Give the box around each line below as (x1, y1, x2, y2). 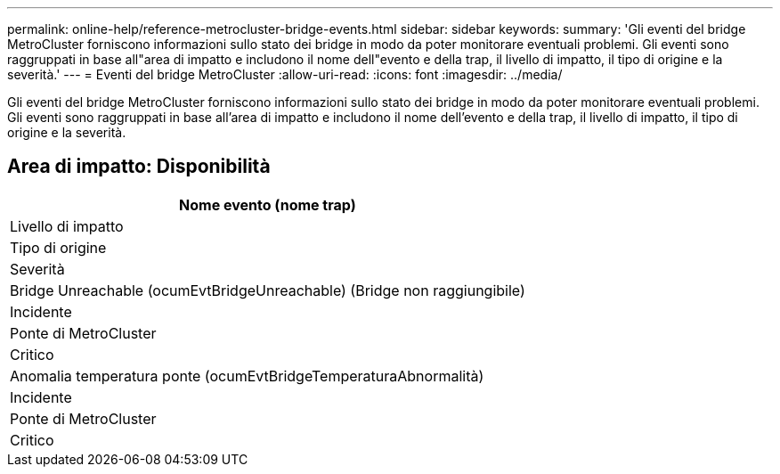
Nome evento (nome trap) (179, 195, 356, 214)
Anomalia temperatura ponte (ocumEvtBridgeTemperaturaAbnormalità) (10, 366, 484, 385)
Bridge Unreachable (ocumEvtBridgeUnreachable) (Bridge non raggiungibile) (10, 281, 525, 299)
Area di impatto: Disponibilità (7, 155, 271, 178)
